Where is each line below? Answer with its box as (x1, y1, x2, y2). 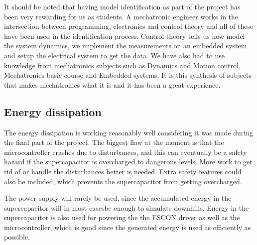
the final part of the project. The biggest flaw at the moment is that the (4, 137, 224, 147)
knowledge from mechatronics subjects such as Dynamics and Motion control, (4, 60, 241, 70)
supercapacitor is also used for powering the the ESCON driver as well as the (4, 212, 240, 223)
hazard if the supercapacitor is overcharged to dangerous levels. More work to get (4, 156, 253, 167)
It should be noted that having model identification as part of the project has (4, 1, 241, 11)
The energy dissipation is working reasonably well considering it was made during (4, 127, 253, 137)
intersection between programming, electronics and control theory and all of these (4, 21, 254, 31)
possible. (4, 232, 30, 242)
